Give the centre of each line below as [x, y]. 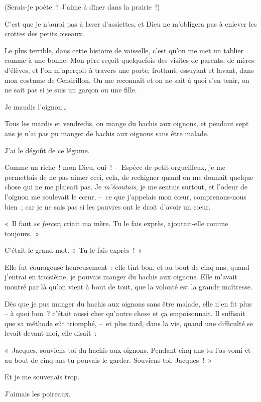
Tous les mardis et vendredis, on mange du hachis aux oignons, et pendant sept [127, 123]
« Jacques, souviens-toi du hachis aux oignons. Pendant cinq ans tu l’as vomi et [128, 350]
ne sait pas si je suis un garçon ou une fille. [71, 90]
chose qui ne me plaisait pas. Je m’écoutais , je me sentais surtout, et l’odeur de [126, 187]
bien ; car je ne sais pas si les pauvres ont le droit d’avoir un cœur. [108, 206]
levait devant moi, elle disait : [51, 333]
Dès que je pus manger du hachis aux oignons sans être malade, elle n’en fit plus [128, 303]
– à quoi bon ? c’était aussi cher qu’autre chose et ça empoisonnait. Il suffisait [125, 313]
